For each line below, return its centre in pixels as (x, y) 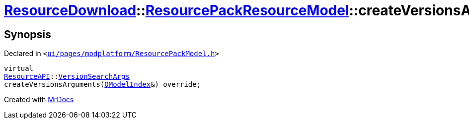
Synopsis (28, 34)
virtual (19, 69)
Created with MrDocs (39, 100)
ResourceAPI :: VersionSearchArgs (67, 77)
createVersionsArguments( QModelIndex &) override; (103, 85)
